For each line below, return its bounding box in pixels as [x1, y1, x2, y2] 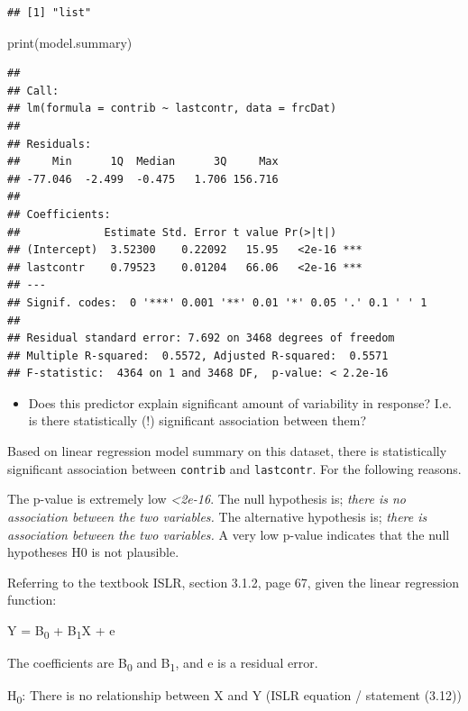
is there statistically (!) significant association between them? [28, 411, 366, 430]
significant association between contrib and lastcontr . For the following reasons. [7, 459, 462, 478]
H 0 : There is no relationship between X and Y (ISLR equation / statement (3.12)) [7, 686, 462, 706]
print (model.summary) [7, 32, 133, 51]
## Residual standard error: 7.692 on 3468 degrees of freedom [7, 332, 395, 345]
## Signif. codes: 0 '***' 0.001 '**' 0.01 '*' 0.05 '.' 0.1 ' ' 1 [7, 296, 427, 309]
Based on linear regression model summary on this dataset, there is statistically [7, 442, 447, 460]
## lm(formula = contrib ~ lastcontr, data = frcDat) [7, 102, 337, 115]
